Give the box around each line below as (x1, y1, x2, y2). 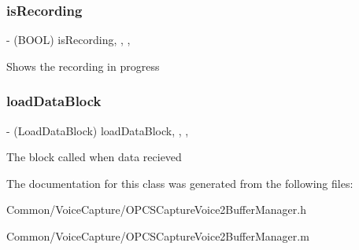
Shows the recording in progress (6, 57, 160, 74)
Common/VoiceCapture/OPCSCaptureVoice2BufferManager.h (6, 201, 306, 218)
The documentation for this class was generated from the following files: (6, 175, 353, 191)
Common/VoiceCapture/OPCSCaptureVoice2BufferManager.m (6, 228, 309, 244)
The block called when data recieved (6, 149, 182, 165)
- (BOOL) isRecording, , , (6, 31, 131, 48)
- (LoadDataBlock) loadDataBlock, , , (6, 122, 189, 138)
